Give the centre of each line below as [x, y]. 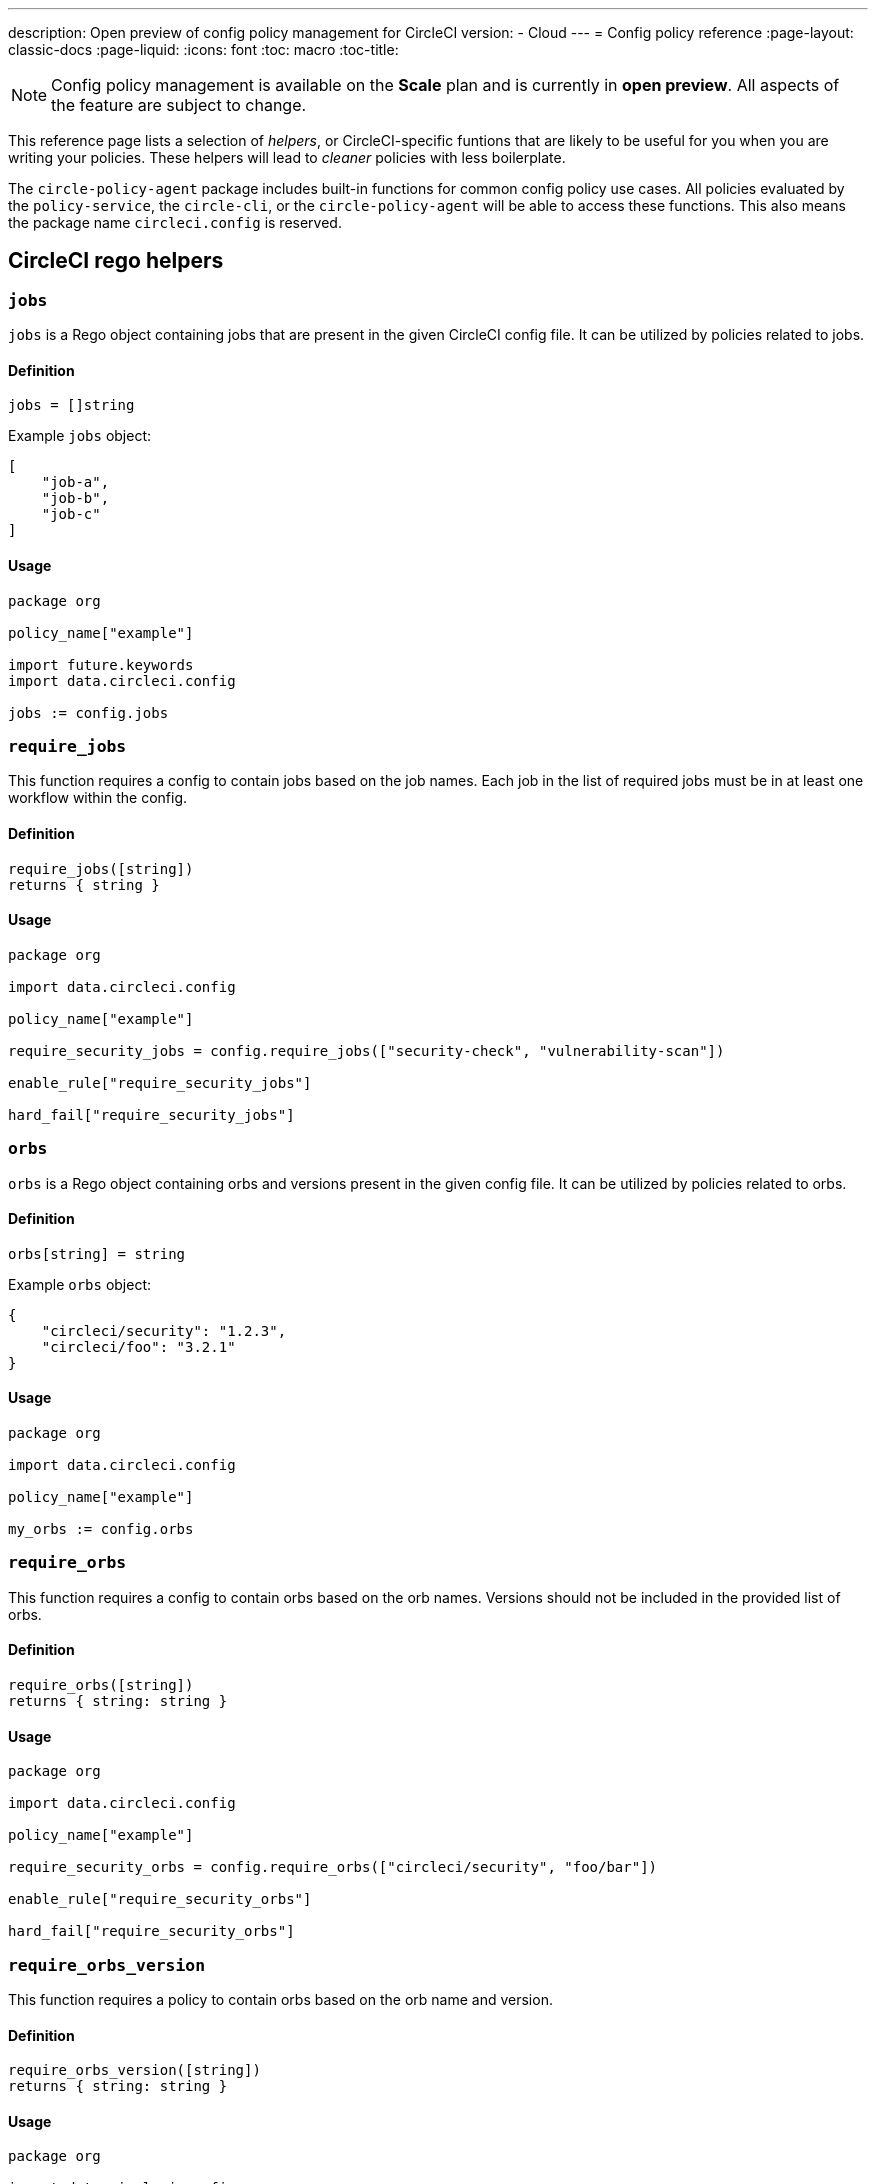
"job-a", [75, 482]
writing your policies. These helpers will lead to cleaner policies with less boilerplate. [287, 157]
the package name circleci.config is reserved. [175, 222]
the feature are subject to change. [179, 105]
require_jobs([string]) [101, 868]
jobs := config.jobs [88, 712]
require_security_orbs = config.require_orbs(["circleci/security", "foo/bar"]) [333, 1867]
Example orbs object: [80, 1284]
